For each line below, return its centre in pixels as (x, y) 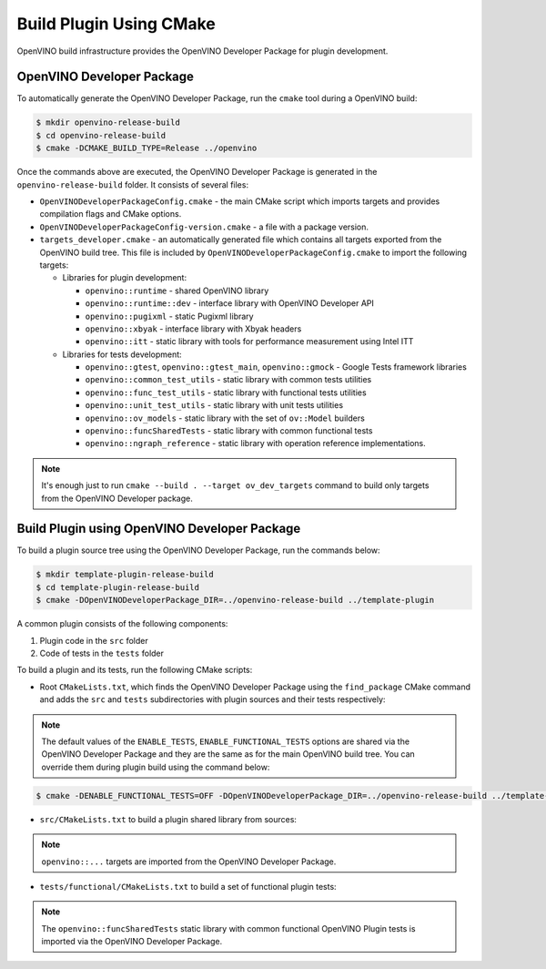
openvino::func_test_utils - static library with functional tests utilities (226, 393)
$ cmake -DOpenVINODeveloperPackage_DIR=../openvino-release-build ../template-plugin (235, 600)
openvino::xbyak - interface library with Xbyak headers (193, 329)
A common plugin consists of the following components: (122, 624)
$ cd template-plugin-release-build (118, 587)
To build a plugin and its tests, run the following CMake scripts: (135, 670)
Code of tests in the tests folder (101, 653)
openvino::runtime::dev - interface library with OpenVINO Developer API (230, 303)
